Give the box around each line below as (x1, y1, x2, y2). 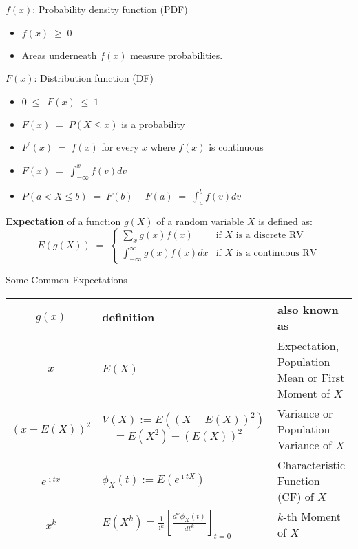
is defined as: (258, 214, 313, 228)
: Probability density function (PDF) (32, 2, 188, 16)
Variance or (277, 405, 333, 421)
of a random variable (156, 214, 244, 228)
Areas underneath (21, 47, 97, 62)
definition (102, 309, 155, 325)
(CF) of (277, 488, 314, 504)
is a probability (121, 116, 185, 131)
